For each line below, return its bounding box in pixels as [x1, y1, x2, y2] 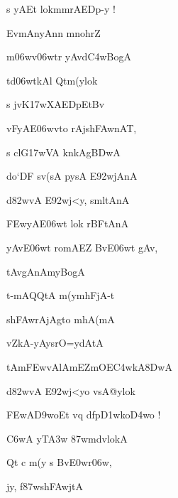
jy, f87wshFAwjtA [6, 478, 84, 493]
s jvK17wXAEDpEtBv [6, 97, 105, 112]
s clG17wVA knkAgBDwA [6, 144, 121, 159]
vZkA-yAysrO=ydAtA [6, 335, 104, 350]
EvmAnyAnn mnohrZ [6, 25, 101, 40]
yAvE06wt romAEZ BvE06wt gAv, [6, 239, 158, 254]
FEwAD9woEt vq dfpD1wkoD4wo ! [6, 407, 161, 422]
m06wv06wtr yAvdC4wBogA [6, 49, 132, 64]
